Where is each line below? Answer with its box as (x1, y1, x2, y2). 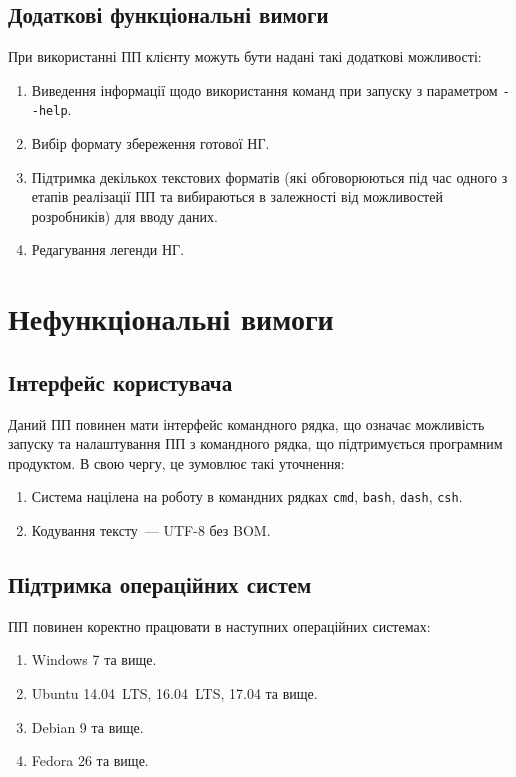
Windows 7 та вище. (31, 649, 157, 670)
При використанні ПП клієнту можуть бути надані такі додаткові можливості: (8, 46, 482, 67)
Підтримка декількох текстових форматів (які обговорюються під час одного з (31, 166, 508, 187)
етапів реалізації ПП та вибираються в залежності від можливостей (31, 186, 443, 207)
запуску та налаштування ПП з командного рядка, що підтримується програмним (8, 433, 503, 454)
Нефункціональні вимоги (8, 298, 334, 339)
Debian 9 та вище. (31, 716, 144, 737)
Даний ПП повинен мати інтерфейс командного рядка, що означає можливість (8, 413, 485, 434)
